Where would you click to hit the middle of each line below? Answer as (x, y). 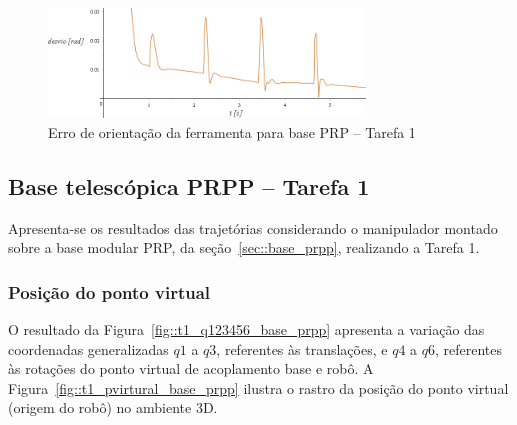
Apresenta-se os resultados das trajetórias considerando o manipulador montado (253, 227)
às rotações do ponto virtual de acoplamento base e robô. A (191, 368)
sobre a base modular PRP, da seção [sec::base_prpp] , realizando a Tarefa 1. (244, 247)
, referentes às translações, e (302, 348)
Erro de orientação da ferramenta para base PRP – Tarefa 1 (232, 131)
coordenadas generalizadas (88, 348)
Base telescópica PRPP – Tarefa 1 (189, 185)
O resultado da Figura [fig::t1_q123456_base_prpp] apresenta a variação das (246, 329)
